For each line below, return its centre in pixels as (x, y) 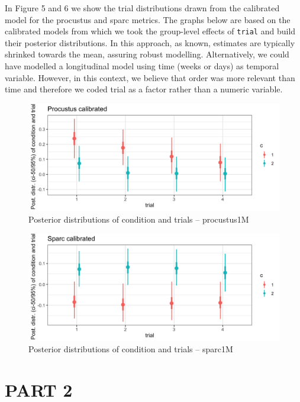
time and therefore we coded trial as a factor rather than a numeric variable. (144, 89)
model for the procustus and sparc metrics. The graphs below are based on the (148, 19)
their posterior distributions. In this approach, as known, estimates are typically (150, 42)
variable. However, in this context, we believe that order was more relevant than (150, 77)
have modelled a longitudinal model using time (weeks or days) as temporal (142, 66)
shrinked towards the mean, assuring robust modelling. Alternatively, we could (147, 54)
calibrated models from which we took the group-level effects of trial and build (150, 31)
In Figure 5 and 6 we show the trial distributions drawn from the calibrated (142, 8)
